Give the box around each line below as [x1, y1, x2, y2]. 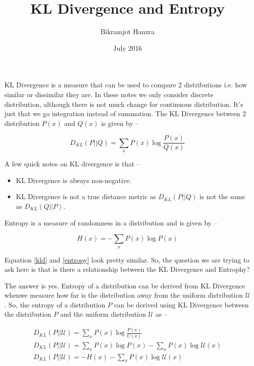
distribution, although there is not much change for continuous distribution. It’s [4, 99, 243, 109]
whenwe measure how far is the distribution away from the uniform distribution [4, 290, 243, 300]
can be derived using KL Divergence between [114, 299, 249, 309]
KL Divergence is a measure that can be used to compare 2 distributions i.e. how [4, 80, 247, 90]
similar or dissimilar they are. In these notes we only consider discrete [4, 89, 213, 99]
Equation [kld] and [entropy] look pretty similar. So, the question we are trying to [4, 254, 250, 264]
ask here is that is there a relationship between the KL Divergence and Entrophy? [4, 264, 250, 274]
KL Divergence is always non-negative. [16, 175, 132, 185]
